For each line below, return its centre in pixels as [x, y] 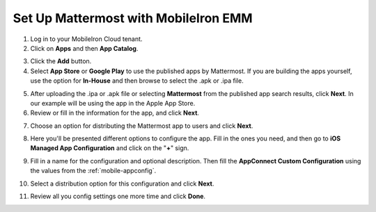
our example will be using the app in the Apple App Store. [113, 103]
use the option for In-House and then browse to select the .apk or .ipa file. [137, 81]
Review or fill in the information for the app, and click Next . [115, 113]
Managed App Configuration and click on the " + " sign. [110, 148]
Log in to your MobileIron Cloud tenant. [86, 39]
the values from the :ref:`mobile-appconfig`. [93, 171]
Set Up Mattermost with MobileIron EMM [133, 18]
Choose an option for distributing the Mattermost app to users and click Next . [142, 126]
